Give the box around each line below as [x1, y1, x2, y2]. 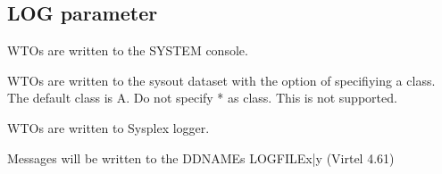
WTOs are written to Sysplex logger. [7, 118, 210, 137]
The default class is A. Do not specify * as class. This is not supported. [7, 88, 397, 107]
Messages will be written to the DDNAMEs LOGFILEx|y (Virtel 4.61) [7, 148, 395, 167]
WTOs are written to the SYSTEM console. [7, 41, 248, 60]
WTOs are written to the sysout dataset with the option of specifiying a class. [7, 70, 436, 89]
